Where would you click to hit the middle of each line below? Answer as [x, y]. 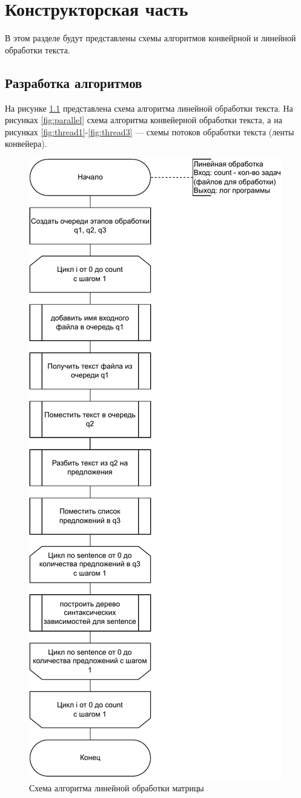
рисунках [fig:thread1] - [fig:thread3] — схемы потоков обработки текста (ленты [150, 131]
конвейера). [26, 144]
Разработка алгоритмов [74, 82]
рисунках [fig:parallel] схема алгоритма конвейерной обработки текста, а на [144, 120]
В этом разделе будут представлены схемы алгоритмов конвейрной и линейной [150, 38]
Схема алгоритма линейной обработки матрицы [117, 788]
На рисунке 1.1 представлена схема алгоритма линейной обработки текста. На [149, 108]
